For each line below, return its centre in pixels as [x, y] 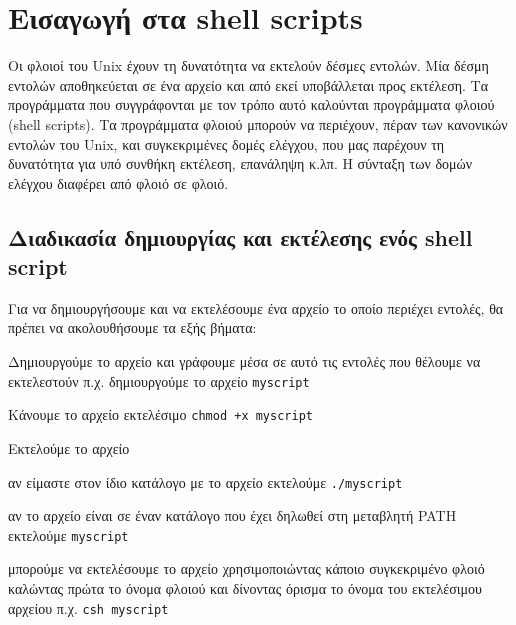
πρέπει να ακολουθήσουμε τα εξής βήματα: [132, 327]
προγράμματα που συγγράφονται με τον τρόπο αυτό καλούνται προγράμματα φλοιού [251, 104]
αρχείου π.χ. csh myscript [88, 607]
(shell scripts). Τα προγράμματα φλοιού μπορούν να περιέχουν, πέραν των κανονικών [258, 123]
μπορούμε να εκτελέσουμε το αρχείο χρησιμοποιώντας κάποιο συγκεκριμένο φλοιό [246, 568]
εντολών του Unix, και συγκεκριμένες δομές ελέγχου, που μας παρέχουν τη [226, 143]
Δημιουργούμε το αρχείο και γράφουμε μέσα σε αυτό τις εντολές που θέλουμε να [244, 361]
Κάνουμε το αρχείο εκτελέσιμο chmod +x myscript [160, 414]
